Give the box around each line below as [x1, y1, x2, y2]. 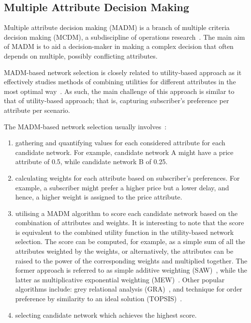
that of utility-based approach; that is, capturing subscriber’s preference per [4, 95, 229, 106]
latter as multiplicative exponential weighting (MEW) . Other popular [15, 274, 225, 284]
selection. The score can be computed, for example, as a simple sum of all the [15, 236, 245, 246]
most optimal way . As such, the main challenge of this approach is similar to [4, 86, 235, 96]
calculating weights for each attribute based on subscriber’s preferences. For [15, 172, 240, 183]
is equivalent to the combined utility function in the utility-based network [15, 227, 234, 237]
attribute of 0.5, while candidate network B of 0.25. [15, 156, 168, 167]
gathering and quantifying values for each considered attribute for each [15, 138, 225, 148]
